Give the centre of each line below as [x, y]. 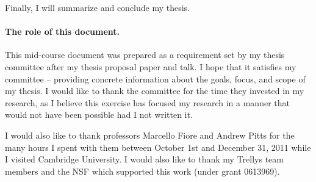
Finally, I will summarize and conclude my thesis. [98, 7]
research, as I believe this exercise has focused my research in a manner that [147, 102]
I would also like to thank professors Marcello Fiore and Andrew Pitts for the [150, 135]
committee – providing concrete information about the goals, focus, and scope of [155, 78]
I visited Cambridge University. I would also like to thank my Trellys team [144, 159]
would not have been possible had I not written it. [99, 115]
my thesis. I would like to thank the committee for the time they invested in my [155, 91]
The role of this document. [63, 31]
